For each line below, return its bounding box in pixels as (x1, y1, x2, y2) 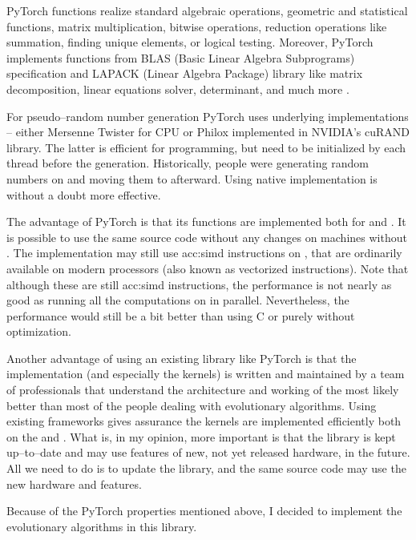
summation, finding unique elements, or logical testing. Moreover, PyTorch (6, 34, 374, 50)
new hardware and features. (6, 475, 142, 492)
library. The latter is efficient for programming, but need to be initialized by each (6, 139, 406, 155)
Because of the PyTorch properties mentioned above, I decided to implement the (6, 502, 402, 519)
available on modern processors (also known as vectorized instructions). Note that (6, 260, 409, 276)
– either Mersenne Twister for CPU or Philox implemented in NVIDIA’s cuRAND (6, 123, 410, 140)
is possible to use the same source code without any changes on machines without (6, 228, 407, 245)
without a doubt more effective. (6, 186, 161, 203)
